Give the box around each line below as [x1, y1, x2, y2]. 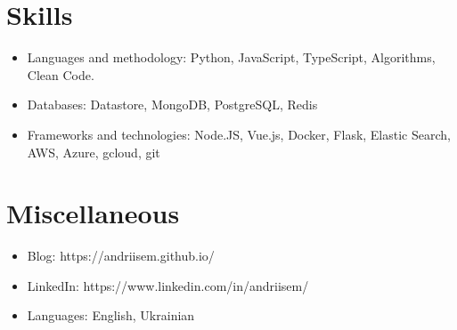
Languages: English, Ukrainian [27, 306, 195, 325]
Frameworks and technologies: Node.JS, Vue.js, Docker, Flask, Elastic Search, [27, 125, 451, 143]
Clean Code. [27, 65, 94, 84]
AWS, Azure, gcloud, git [27, 142, 160, 161]
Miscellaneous [6, 195, 180, 231]
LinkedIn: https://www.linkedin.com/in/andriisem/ [27, 276, 309, 294]
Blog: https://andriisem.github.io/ [27, 246, 215, 265]
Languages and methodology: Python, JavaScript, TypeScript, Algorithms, [27, 48, 436, 67]
